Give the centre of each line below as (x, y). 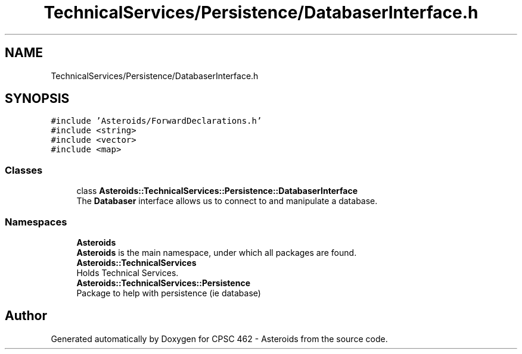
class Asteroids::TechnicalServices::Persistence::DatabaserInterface (217, 191)
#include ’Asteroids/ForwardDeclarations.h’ (156, 121)
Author (26, 316)
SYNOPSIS (37, 99)
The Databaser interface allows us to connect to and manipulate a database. (227, 201)
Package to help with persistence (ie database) (169, 293)
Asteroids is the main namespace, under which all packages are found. (217, 252)
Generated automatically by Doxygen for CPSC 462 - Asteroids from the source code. (219, 339)
